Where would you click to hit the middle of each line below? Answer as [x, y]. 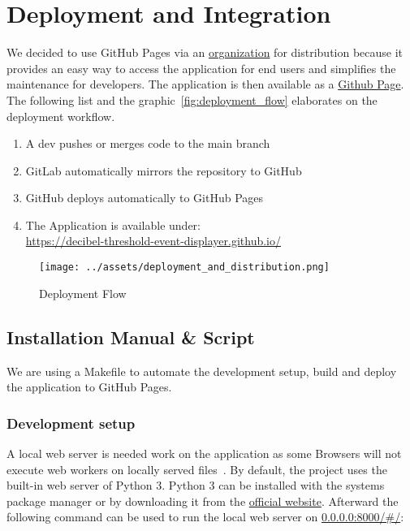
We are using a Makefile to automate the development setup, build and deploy [202, 371]
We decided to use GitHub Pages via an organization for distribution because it [205, 52]
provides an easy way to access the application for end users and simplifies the [201, 68]
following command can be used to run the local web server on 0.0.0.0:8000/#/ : [205, 517]
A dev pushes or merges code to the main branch [148, 143]
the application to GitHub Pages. [89, 387]
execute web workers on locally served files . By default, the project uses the [197, 469]
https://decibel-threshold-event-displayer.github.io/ [153, 241]
